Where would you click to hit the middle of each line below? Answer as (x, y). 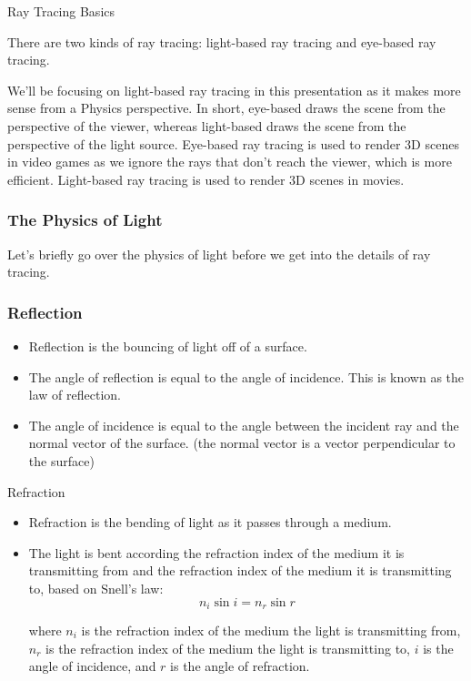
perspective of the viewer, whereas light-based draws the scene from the (207, 125)
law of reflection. (75, 395)
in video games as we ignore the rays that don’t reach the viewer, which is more (230, 162)
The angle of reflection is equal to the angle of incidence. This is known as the (246, 376)
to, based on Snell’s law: (96, 588)
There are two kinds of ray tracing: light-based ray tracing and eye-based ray (222, 41)
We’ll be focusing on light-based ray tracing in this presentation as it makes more (234, 90)
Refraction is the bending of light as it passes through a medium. (210, 522)
